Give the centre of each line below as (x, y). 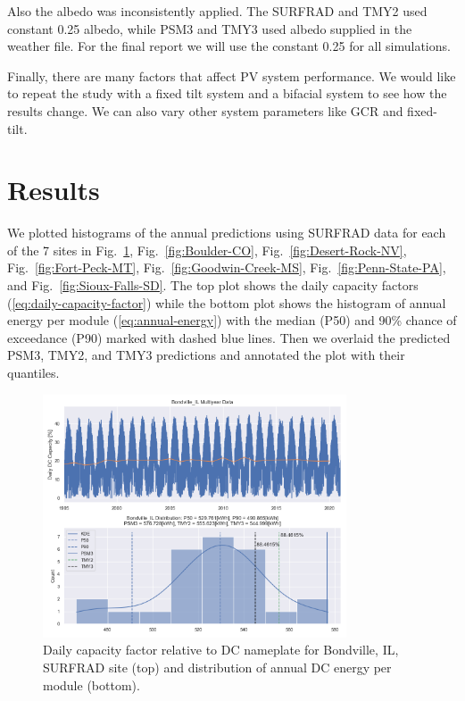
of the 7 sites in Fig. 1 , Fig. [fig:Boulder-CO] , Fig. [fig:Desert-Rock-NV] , (207, 250)
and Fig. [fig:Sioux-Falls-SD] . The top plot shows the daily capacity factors (213, 285)
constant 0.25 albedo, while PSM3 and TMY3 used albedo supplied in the (210, 28)
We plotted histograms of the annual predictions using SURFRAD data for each (227, 233)
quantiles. (33, 373)
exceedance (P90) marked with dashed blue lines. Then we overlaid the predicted (229, 337)
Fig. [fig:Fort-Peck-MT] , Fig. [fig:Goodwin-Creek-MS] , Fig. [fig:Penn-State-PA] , (227, 267)
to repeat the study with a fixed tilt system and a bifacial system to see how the (227, 93)
